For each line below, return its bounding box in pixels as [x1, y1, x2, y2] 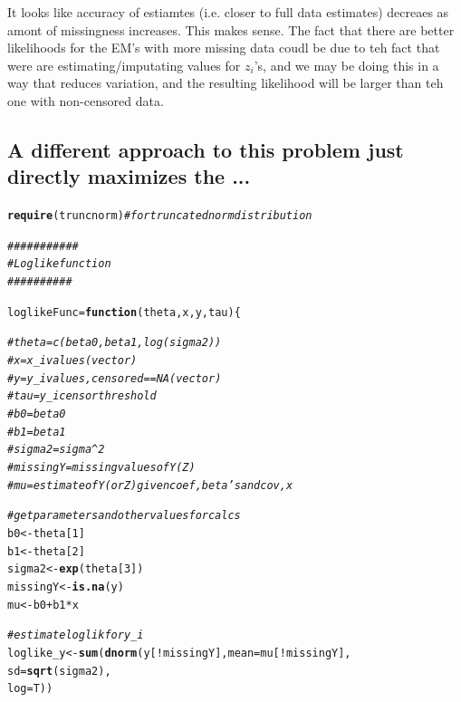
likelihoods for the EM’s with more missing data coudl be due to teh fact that [7, 38, 440, 57]
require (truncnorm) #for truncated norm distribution [7, 209, 312, 223]
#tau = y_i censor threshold [7, 389, 157, 403]
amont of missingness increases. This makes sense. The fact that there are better [7, 20, 455, 39]
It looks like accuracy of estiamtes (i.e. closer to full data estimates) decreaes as [7, 3, 449, 21]
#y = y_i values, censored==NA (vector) [7, 371, 222, 385]
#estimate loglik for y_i [7, 629, 144, 642]
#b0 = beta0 [7, 408, 66, 421]
